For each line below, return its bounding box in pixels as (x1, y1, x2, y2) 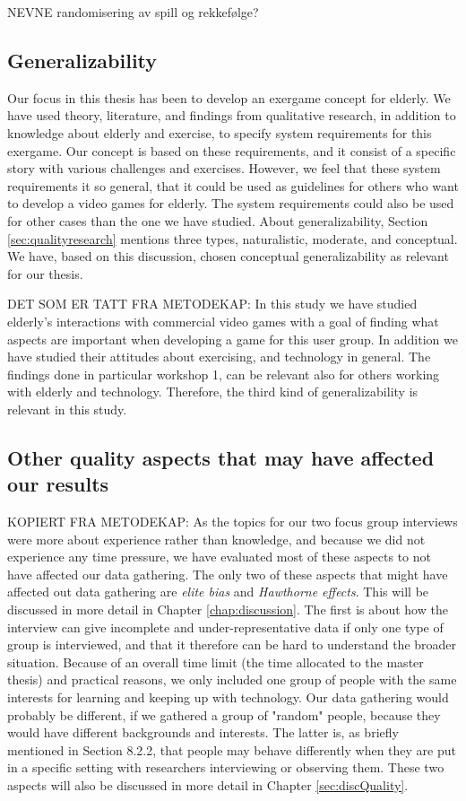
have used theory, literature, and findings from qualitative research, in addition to (7, 106, 456, 125)
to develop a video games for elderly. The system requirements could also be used (7, 194, 454, 213)
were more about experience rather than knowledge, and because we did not (7, 529, 426, 548)
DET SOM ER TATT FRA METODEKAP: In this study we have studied (7, 294, 418, 313)
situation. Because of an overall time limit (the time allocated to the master (7, 652, 424, 671)
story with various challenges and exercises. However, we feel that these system (7, 159, 441, 178)
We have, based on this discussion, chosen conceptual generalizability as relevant (7, 247, 449, 266)
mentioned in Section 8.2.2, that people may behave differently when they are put (7, 740, 456, 759)
